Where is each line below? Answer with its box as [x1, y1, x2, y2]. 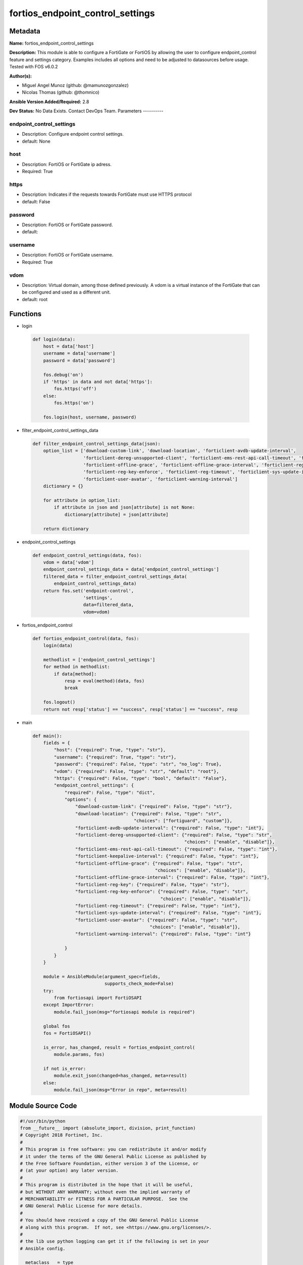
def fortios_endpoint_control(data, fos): [32, 636, 139, 641]
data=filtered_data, [83, 602, 134, 608]
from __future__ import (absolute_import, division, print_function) [20, 1125, 196, 1131]
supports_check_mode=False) [104, 981, 174, 987]
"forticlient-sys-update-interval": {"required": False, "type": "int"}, [75, 910, 262, 916]
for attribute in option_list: [43, 497, 121, 503]
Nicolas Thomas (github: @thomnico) [22, 89, 99, 96]
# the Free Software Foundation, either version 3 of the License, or [20, 1161, 199, 1166]
